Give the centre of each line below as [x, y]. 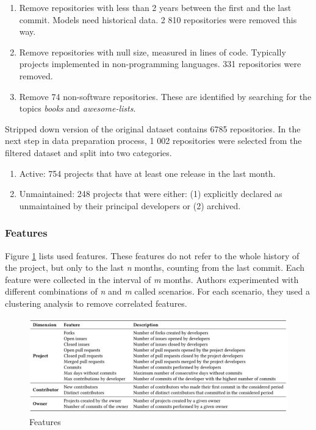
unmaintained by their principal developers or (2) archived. [130, 205]
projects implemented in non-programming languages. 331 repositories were [160, 64]
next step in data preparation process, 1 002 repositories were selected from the [153, 141]
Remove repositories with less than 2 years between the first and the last [155, 7]
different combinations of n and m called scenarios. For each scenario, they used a [157, 291]
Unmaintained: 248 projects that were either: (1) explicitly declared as [151, 194]
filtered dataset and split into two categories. [88, 152]
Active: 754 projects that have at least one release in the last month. [147, 173]
